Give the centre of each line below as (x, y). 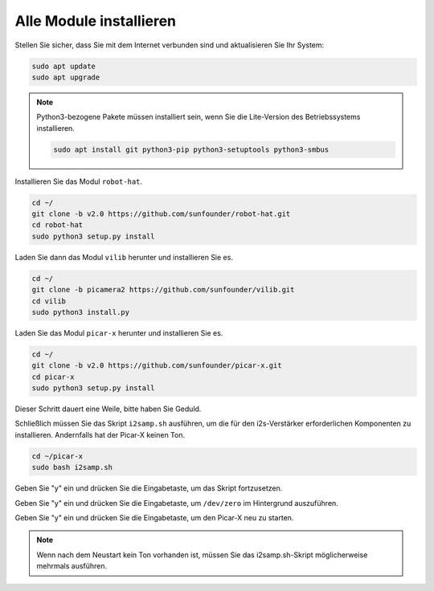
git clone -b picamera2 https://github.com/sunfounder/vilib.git (163, 290)
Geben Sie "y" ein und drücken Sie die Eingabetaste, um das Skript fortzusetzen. (149, 488)
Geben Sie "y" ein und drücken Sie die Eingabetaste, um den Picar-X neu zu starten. (154, 518)
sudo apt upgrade (66, 77)
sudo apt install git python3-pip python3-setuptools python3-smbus (191, 149)
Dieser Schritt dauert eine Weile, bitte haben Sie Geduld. (108, 409)
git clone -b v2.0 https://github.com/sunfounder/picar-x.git (157, 366)
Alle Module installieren (96, 21)
